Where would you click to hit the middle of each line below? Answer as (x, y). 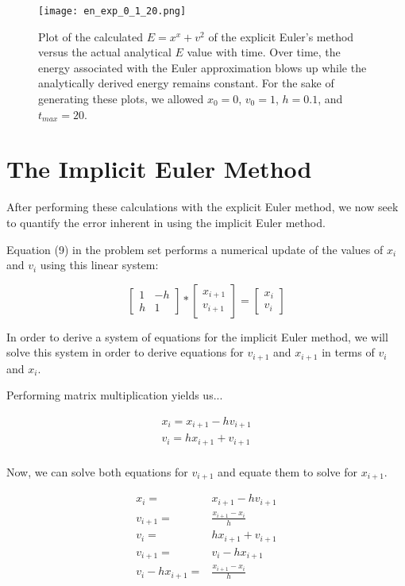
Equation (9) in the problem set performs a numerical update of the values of (195, 249)
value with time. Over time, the (264, 52)
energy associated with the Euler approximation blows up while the (202, 67)
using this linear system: (99, 265)
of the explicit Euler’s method (281, 36)
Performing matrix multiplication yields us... (115, 395)
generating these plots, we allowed (121, 99)
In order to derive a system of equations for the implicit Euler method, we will (197, 336)
